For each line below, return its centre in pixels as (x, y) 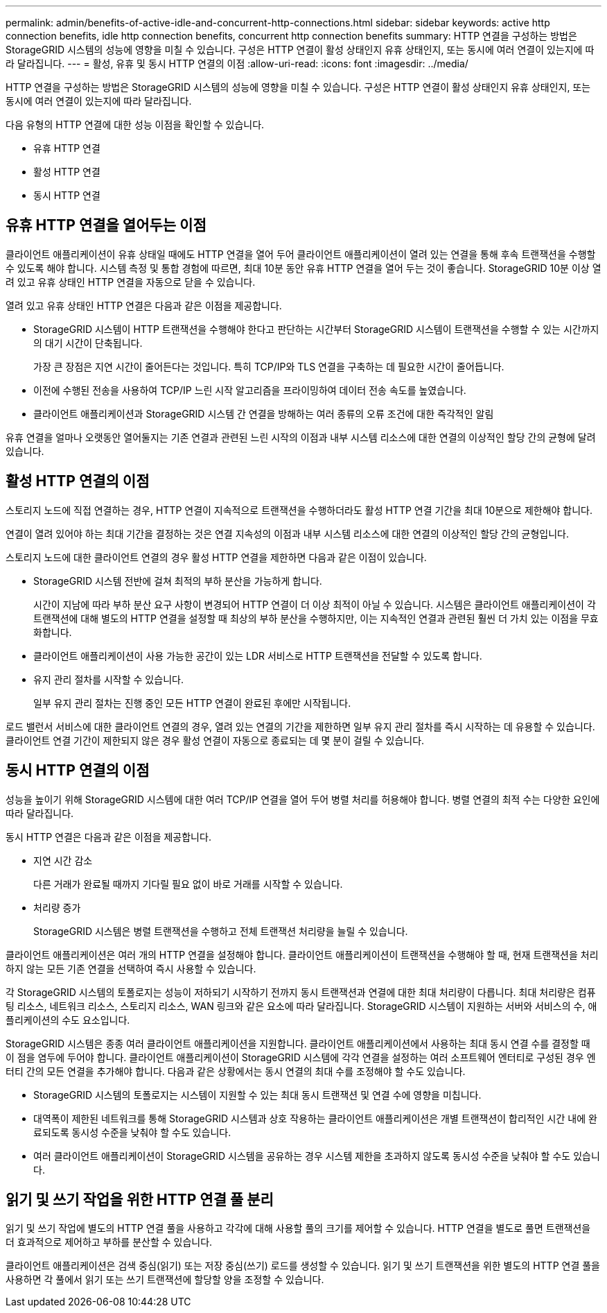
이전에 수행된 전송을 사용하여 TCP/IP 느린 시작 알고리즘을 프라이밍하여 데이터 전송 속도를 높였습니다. (250, 390)
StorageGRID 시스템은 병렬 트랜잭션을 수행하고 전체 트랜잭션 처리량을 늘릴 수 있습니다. (221, 931)
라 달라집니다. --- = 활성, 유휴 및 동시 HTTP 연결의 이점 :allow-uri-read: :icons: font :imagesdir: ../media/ (237, 63)
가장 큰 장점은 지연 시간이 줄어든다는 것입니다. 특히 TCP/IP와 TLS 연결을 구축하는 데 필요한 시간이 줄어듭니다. (269, 366)
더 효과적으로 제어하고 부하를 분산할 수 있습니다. (109, 1242)
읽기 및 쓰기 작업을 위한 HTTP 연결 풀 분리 (140, 1199)
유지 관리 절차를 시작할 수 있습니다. (108, 679)
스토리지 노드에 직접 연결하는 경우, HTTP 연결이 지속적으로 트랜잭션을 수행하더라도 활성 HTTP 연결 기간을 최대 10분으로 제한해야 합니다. (299, 510)
